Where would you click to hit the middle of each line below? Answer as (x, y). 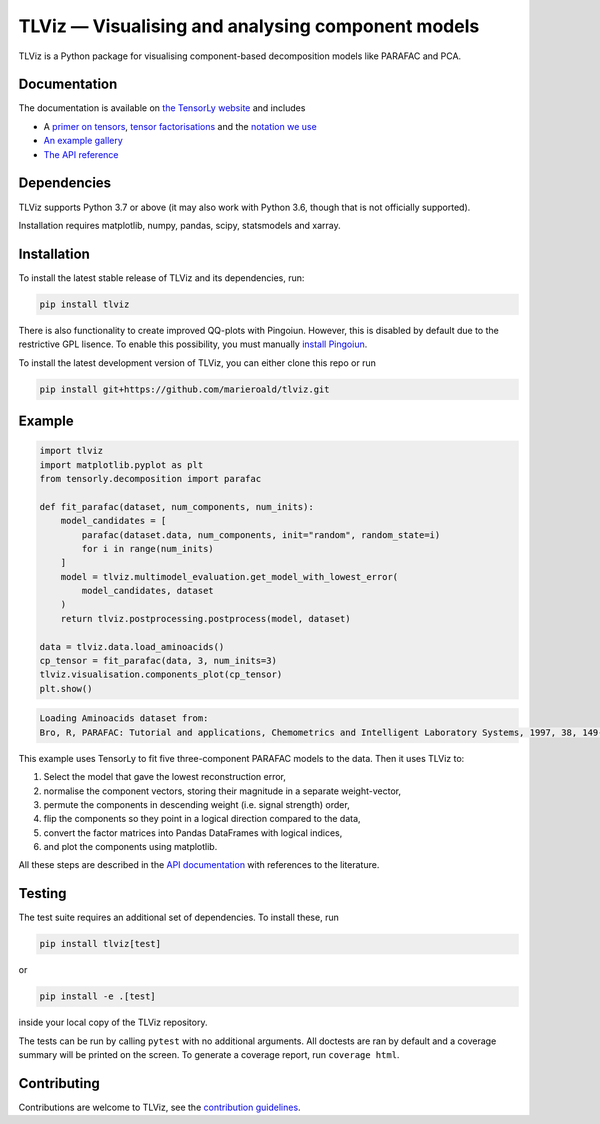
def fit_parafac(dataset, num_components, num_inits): (176, 506)
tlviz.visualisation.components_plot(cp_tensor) (161, 674)
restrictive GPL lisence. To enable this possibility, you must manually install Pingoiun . (193, 344)
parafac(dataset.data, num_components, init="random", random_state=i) (261, 534)
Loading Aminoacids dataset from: (124, 718)
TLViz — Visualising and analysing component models (249, 26)
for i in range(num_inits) (147, 548)
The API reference (81, 154)
